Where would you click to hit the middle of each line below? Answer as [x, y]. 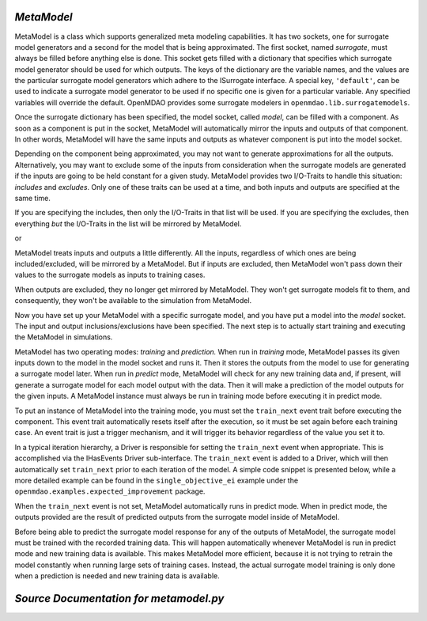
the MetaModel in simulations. [64, 337]
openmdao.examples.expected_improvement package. [110, 491]
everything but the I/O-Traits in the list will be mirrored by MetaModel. [128, 223]
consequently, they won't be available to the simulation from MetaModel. [133, 301]
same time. [33, 198]
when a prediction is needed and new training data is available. [117, 576]
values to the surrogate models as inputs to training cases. [110, 275]
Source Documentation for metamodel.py [119, 598]
